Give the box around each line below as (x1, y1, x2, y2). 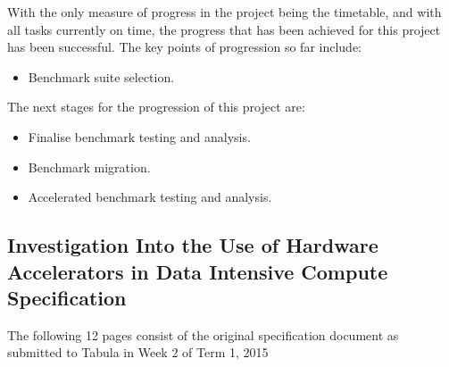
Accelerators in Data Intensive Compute (7, 257, 388, 285)
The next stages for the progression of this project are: (7, 97, 305, 116)
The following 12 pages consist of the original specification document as (7, 325, 399, 344)
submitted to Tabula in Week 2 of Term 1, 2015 (7, 343, 269, 362)
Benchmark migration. (28, 157, 151, 176)
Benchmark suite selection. (28, 67, 175, 86)
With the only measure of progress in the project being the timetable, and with (7, 3, 442, 21)
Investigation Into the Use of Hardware (7, 231, 378, 259)
